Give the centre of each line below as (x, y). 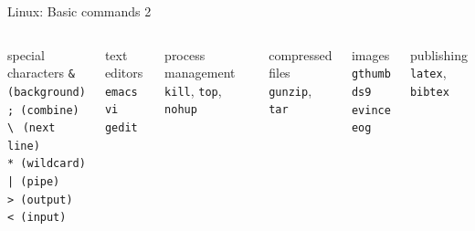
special (26, 54)
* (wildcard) (47, 164)
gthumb (371, 74)
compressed (301, 54)
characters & (41, 73)
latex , (428, 73)
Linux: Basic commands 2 (79, 11)
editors (124, 73)
